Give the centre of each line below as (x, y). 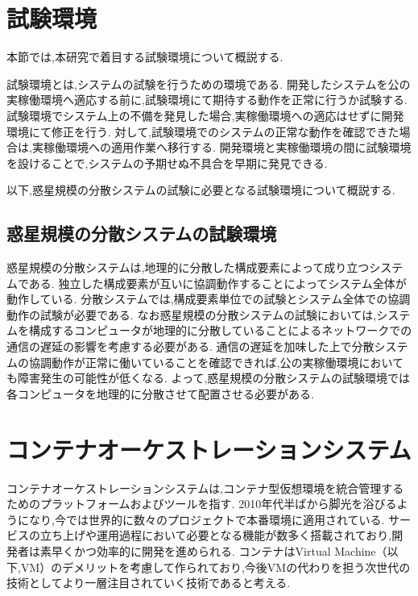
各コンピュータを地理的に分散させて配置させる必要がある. (160, 393)
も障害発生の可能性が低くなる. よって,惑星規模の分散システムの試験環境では (208, 378)
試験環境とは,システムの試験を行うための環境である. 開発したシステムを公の (209, 83)
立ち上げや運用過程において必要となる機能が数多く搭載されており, (216, 535)
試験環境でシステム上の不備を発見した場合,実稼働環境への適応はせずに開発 (205, 115)
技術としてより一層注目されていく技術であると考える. (149, 583)
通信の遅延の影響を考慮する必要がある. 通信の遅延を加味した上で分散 (190, 346)
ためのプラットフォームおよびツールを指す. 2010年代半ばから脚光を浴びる (202, 504)
